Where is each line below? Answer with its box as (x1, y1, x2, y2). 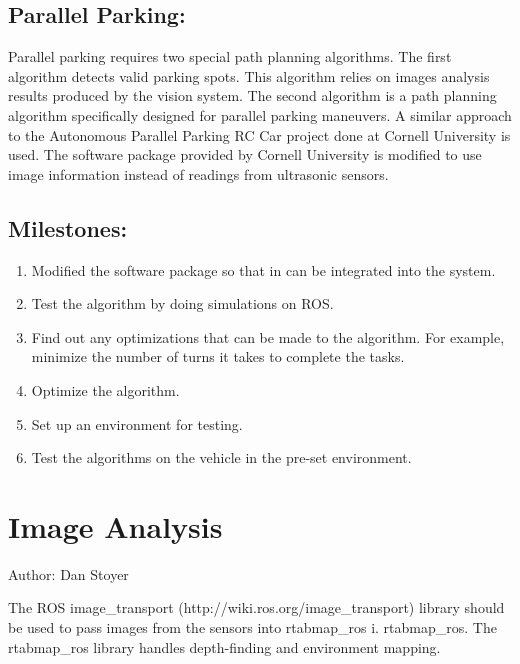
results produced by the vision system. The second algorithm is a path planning (8, 85, 497, 106)
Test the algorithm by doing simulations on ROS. (31, 293, 334, 314)
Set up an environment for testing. (31, 413, 243, 434)
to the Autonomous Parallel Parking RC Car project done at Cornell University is (8, 124, 511, 145)
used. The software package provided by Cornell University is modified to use (8, 144, 482, 165)
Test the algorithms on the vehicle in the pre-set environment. (31, 447, 412, 468)
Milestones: (8, 212, 128, 243)
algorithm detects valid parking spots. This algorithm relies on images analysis (8, 65, 490, 86)
